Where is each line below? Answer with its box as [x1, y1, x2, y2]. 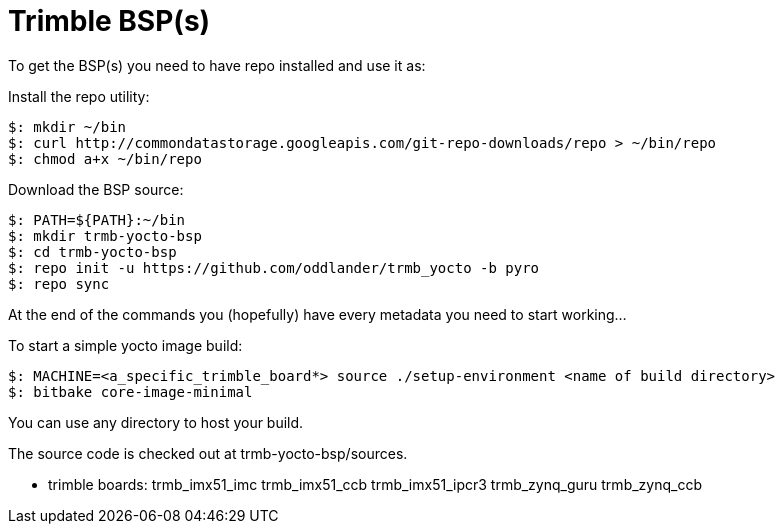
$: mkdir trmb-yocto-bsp [8, 227, 202, 244]
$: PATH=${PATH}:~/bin [8, 211, 186, 228]
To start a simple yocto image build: [8, 336, 243, 354]
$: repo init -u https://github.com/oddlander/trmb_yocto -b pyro [8, 259, 540, 276]
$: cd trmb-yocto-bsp [8, 243, 177, 260]
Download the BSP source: [8, 180, 184, 198]
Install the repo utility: [8, 87, 150, 105]
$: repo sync [8, 275, 110, 292]
